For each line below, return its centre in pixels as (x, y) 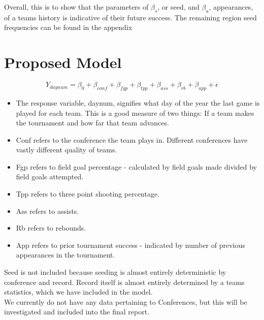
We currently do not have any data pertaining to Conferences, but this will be (126, 301)
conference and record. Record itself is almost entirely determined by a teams (124, 282)
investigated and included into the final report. (77, 312)
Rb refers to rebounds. (51, 228)
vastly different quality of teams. (67, 150)
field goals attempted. (50, 177)
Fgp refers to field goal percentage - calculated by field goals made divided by (136, 166)
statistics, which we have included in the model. (78, 292)
